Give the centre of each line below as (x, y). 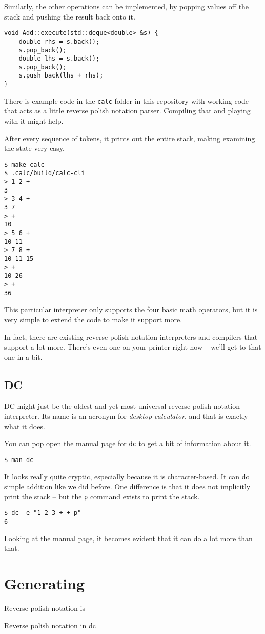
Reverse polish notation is (45, 608)
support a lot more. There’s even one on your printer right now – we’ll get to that (133, 347)
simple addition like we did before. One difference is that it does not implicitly (127, 486)
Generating (45, 583)
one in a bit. (23, 357)
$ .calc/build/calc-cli (45, 173)
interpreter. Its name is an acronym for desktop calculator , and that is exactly (126, 416)
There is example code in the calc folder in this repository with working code (127, 100)
